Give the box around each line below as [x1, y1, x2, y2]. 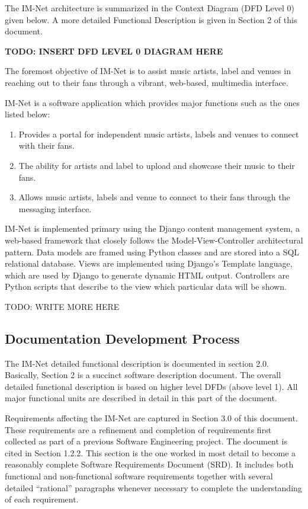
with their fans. [18, 139, 75, 152]
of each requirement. [5, 493, 79, 505]
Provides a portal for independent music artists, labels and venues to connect [18, 127, 299, 140]
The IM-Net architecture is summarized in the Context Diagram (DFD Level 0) [5, 2, 294, 14]
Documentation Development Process [5, 329, 240, 347]
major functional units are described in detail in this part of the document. [5, 392, 277, 404]
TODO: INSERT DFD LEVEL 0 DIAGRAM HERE [5, 44, 223, 57]
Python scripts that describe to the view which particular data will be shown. [5, 280, 287, 293]
